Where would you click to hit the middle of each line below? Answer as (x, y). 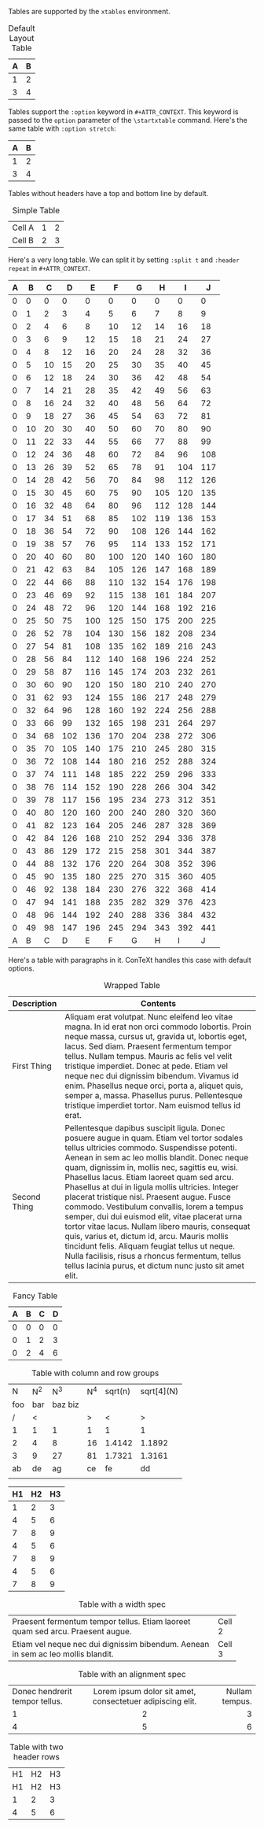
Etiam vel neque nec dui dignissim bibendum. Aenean (111, 1645)
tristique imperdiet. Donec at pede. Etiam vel (147, 1066)
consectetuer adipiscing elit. (145, 1701)
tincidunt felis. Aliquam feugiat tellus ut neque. (150, 1246)
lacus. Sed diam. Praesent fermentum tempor (148, 1046)
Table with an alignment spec (132, 1674)
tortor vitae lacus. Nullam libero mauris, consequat (158, 1226)
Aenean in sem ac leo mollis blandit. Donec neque (157, 1158)
